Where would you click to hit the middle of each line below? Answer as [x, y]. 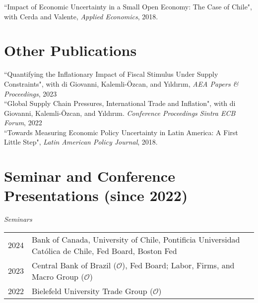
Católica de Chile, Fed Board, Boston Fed [104, 251]
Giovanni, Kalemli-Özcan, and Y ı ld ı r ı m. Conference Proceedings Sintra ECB [120, 113]
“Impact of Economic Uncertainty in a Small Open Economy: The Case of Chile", [128, 6]
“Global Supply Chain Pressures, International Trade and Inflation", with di [120, 103]
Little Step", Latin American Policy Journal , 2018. [81, 142]
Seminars [18, 219]
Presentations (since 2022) [96, 195]
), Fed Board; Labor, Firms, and [178, 265]
